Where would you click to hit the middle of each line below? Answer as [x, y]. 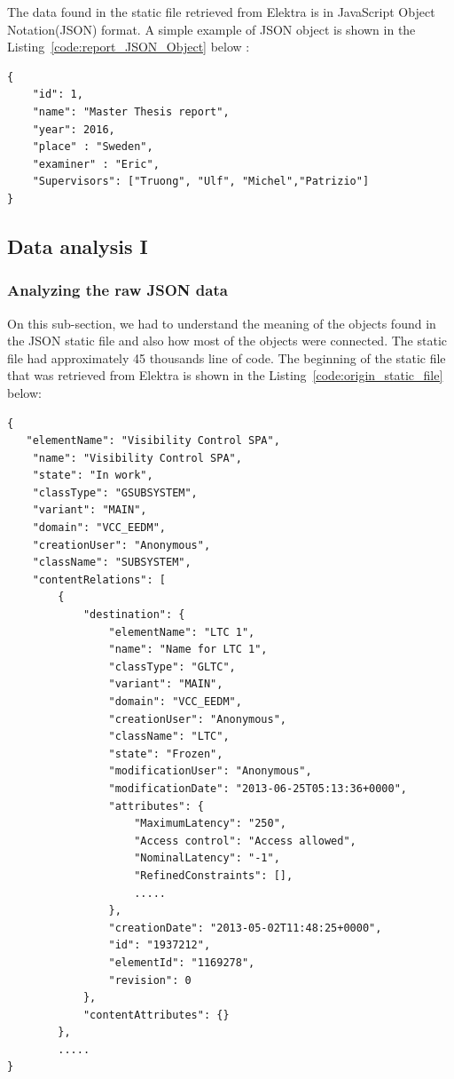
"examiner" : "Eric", [96, 164]
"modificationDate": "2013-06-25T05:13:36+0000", [258, 788]
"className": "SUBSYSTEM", [112, 563]
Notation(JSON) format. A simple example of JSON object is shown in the [211, 29]
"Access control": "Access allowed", [245, 841]
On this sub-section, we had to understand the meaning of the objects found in [222, 323]
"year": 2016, [74, 129]
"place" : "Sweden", [93, 147]
